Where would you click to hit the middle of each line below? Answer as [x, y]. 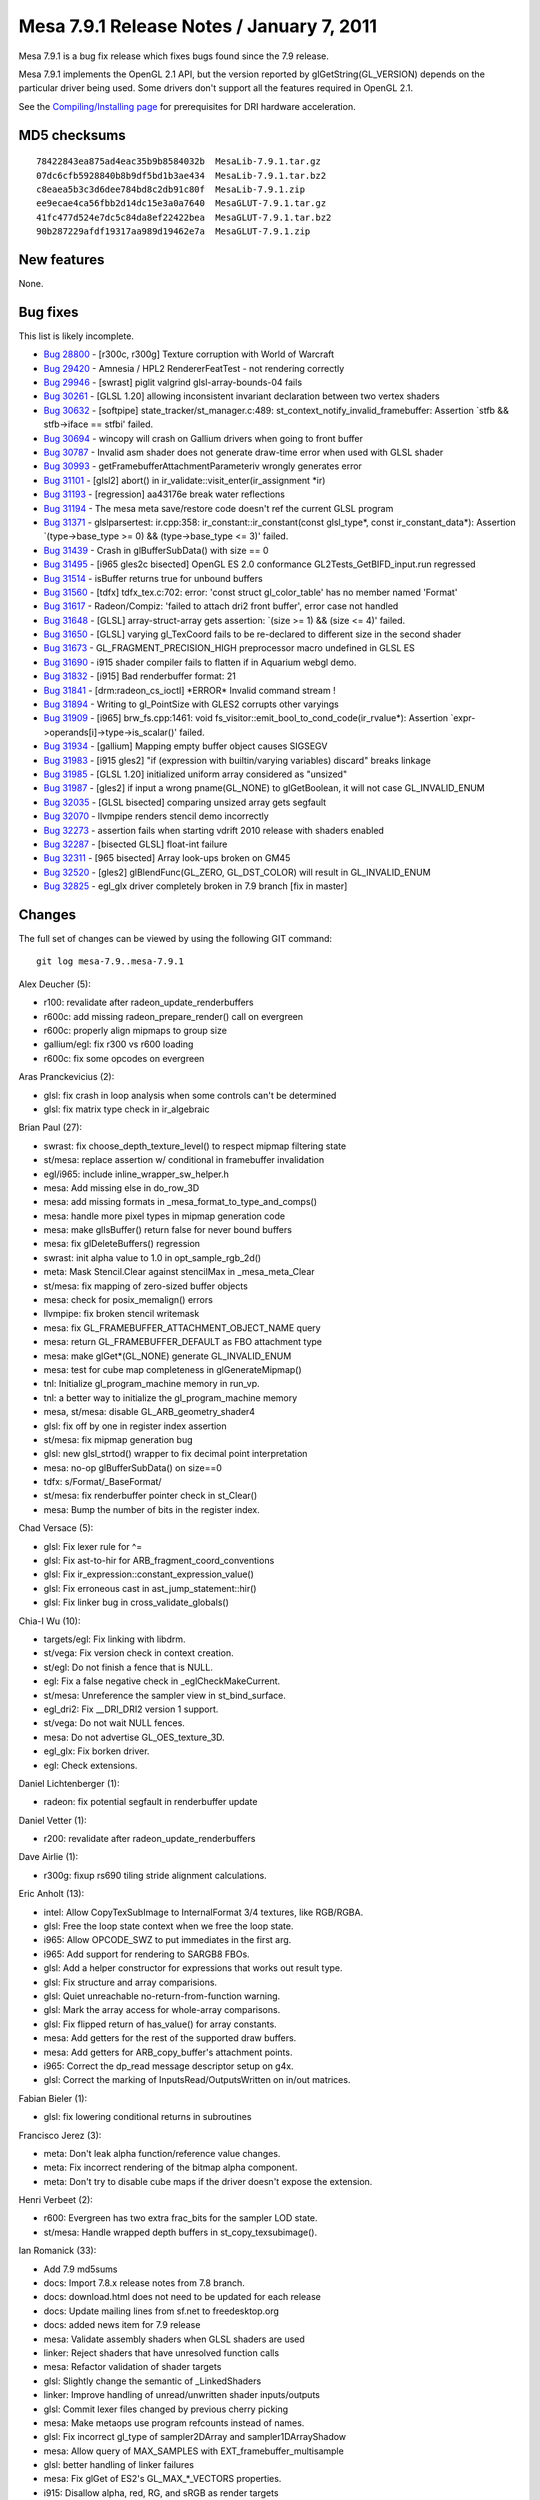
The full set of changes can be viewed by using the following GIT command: [175, 939]
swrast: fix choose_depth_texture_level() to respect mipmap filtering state [195, 1146]
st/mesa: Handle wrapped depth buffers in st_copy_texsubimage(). [180, 2232]
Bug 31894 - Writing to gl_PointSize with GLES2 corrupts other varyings [191, 704]
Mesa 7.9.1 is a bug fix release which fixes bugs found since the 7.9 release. [174, 56]
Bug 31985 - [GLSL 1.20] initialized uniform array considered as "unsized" [195, 774]
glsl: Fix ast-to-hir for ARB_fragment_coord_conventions [159, 1561]
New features [61, 259]
